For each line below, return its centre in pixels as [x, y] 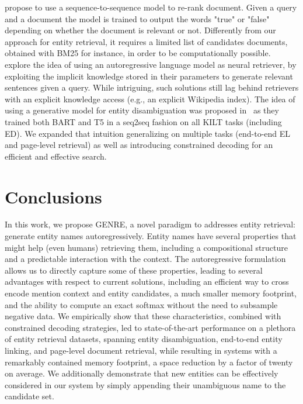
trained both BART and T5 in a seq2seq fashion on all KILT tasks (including [143, 121]
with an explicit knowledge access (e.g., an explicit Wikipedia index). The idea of [150, 99]
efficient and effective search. [56, 156]
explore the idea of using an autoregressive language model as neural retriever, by [151, 64]
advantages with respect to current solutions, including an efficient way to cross [147, 282]
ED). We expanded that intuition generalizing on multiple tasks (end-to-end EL [148, 133]
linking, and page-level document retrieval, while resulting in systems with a [141, 350]
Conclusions [53, 196]
